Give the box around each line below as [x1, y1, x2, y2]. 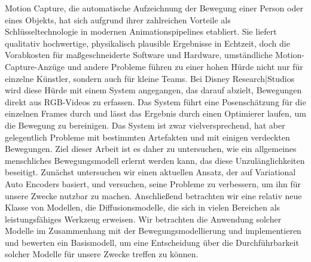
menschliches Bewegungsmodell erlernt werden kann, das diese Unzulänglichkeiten [5, 154, 305, 166]
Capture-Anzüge [5, 60, 65, 72]
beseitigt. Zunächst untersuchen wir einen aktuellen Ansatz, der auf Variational [5, 166, 296, 178]
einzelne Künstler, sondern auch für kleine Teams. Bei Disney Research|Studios [5, 72, 295, 84]
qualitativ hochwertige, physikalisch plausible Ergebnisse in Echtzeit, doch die [5, 36, 290, 49]
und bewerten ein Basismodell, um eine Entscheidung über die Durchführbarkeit [5, 236, 299, 248]
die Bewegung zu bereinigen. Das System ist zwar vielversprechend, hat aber [5, 118, 285, 131]
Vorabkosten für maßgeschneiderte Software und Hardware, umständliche [5, 48, 273, 61]
